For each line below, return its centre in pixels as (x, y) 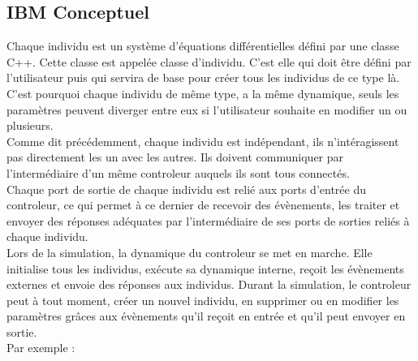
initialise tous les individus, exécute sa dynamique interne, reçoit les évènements (205, 268)
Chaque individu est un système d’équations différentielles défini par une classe (203, 46)
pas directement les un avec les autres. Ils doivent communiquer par (175, 157)
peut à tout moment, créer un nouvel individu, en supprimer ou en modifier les (203, 300)
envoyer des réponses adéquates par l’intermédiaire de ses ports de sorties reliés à (208, 220)
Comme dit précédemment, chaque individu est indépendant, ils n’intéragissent (203, 141)
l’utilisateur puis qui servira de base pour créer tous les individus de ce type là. (203, 77)
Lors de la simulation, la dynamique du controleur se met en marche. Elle (190, 252)
